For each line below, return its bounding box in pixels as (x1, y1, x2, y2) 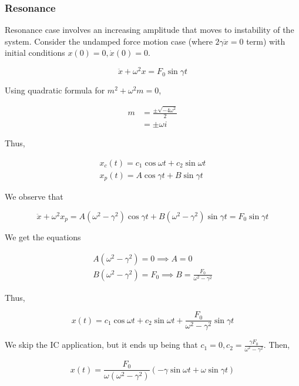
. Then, (263, 338, 290, 351)
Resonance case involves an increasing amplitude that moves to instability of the (5, 24, 294, 36)
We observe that (5, 190, 63, 203)
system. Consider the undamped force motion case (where (5, 35, 213, 47)
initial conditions (5, 46, 65, 59)
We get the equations (5, 230, 81, 243)
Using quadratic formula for (5, 84, 105, 96)
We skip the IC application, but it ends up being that (5, 338, 198, 351)
